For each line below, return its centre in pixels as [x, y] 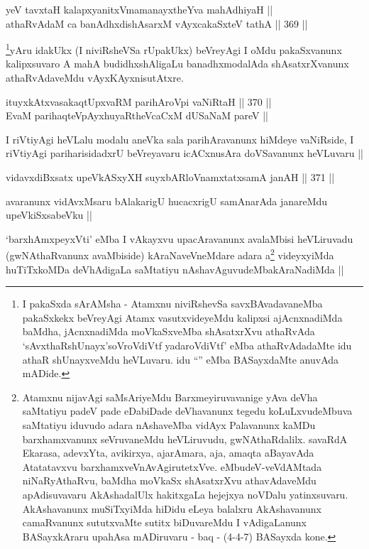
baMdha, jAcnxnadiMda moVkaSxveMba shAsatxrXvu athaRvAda [169, 331]
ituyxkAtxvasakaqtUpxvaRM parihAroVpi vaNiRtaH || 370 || [139, 101]
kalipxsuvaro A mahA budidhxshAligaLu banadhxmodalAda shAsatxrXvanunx [177, 64]
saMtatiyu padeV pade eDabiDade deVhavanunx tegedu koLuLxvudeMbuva [187, 411]
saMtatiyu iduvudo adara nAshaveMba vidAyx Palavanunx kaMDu [169, 424]
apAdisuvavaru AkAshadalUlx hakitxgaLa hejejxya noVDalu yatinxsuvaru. [185, 494]
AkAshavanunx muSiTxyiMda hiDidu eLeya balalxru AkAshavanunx [172, 508]
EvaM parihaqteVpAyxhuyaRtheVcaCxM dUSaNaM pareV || [137, 115]
